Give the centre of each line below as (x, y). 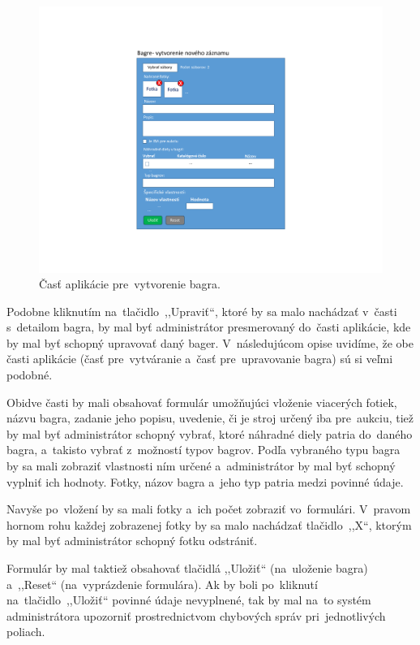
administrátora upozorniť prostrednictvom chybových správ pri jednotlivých (196, 615)
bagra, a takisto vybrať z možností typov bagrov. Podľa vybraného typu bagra (204, 450)
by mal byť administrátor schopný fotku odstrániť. (132, 541)
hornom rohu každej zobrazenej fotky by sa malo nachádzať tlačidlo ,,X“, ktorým (209, 524)
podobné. (30, 375)
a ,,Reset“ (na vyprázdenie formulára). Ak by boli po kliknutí (162, 584)
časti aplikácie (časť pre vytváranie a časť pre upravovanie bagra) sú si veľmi (200, 359)
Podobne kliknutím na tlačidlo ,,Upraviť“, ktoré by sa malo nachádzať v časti (202, 311)
